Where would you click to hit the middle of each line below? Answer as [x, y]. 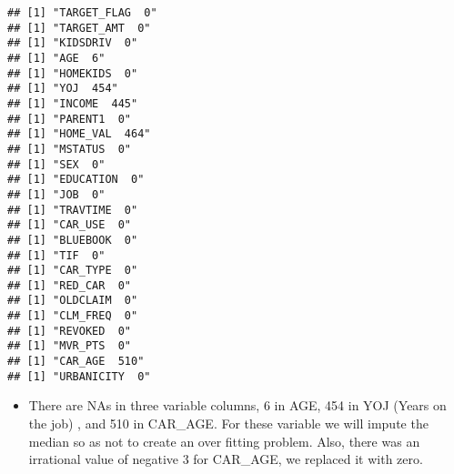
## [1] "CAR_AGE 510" [76, 362]
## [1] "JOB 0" [56, 194]
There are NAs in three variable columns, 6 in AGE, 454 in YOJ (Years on [237, 405]
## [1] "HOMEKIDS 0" [73, 73]
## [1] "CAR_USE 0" [70, 225]
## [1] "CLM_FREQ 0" [73, 316]
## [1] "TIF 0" [56, 255]
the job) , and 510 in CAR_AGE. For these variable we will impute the [228, 423]
